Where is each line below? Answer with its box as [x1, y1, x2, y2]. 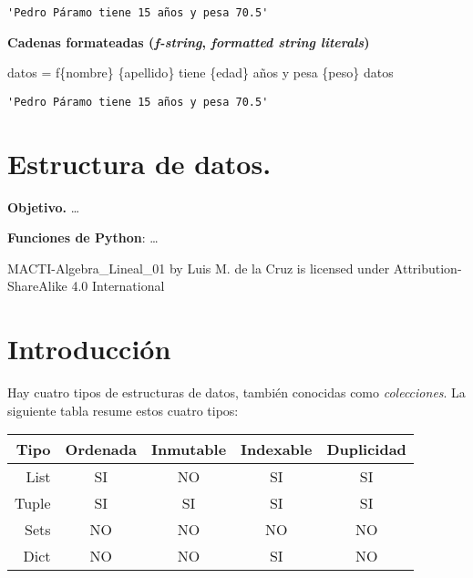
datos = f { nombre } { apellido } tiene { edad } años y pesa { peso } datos [7, 63, 394, 82]
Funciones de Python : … [7, 228, 159, 247]
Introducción [7, 330, 171, 367]
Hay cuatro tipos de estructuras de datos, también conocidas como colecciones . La [7, 383, 466, 402]
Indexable [241, 439, 313, 460]
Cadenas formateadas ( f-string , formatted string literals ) [7, 32, 370, 51]
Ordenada [65, 439, 137, 460]
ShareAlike [7, 276, 67, 295]
